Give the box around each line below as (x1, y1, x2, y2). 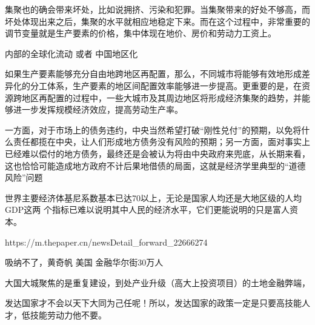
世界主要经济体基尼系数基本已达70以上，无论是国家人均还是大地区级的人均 (5, 191, 302, 204)
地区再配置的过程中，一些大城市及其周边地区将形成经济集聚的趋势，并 (21, 91, 302, 104)
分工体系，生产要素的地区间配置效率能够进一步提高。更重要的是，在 (30, 79, 302, 92)
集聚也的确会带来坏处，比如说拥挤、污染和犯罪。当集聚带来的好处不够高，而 (5, 3, 310, 15)
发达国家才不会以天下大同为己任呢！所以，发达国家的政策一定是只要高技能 (5, 297, 302, 309)
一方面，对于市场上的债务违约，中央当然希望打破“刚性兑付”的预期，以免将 (5, 123, 302, 136)
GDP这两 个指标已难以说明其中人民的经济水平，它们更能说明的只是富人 (5, 203, 290, 216)
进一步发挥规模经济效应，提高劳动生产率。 (13, 103, 183, 116)
